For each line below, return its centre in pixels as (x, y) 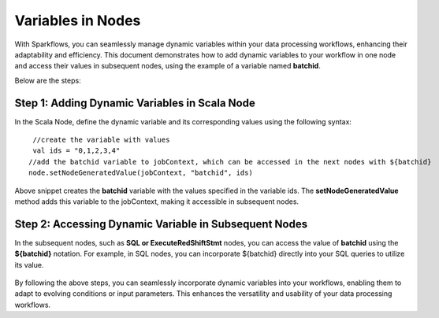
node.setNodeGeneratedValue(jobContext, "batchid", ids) (141, 173)
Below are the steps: (48, 80)
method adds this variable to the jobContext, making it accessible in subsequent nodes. (157, 202)
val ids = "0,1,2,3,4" (76, 151)
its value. (29, 264)
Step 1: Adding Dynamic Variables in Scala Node (135, 103)
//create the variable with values (101, 140)
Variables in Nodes (78, 20)
